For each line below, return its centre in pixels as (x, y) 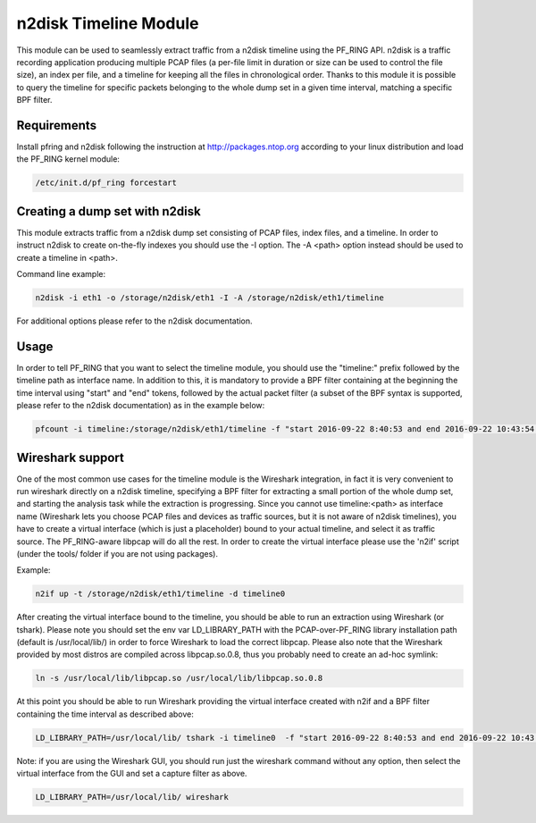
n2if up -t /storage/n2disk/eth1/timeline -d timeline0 (160, 594)
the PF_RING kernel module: (68, 159)
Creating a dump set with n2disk (109, 211)
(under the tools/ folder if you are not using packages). (117, 553)
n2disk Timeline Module (108, 23)
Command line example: (61, 274)
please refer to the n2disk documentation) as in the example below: (141, 406)
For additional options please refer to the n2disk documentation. (135, 321)
